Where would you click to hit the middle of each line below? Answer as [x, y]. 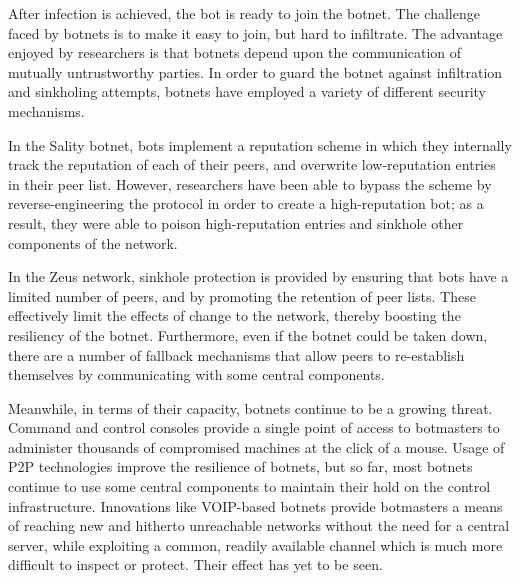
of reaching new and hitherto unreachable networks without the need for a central [259, 525]
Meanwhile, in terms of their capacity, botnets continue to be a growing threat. [250, 407]
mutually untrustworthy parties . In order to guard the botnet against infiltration [255, 71]
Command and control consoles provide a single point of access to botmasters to [254, 427]
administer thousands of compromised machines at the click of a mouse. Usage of [256, 446]
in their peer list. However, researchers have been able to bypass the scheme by [250, 183]
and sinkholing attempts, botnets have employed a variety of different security [247, 91]
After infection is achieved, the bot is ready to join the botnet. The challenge [244, 13]
